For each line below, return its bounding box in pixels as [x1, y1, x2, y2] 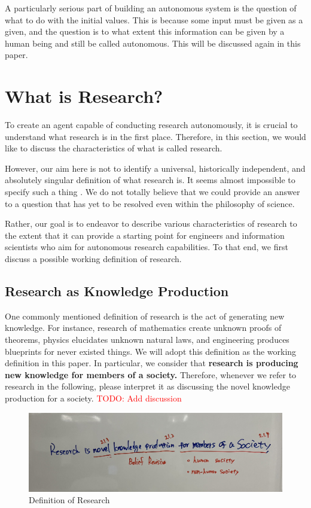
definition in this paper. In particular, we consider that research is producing [5, 357, 298, 369]
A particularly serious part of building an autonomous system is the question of [5, 2, 297, 14]
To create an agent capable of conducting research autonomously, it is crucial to [5, 118, 298, 131]
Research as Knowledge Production [5, 282, 229, 300]
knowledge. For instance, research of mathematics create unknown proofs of [5, 321, 282, 334]
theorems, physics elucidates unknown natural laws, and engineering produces [5, 333, 289, 346]
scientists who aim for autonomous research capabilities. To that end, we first [5, 241, 288, 253]
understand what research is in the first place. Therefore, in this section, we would [5, 130, 306, 142]
